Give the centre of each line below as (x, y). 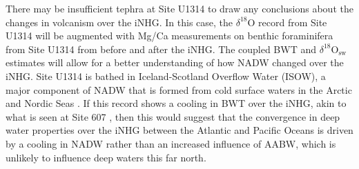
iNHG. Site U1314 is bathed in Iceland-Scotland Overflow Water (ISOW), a (166, 76)
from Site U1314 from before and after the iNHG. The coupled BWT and (161, 49)
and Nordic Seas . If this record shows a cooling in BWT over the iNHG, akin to (176, 103)
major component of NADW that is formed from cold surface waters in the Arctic (179, 89)
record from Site (293, 22)
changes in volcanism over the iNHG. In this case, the (119, 22)
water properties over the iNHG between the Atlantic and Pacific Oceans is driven (179, 130)
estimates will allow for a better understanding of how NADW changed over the (175, 62)
